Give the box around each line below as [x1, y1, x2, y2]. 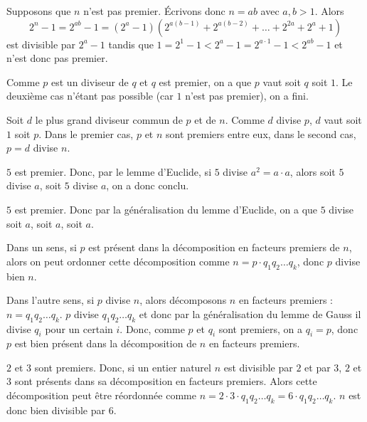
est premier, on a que [159, 74, 252, 89]
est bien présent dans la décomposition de [14, 336, 197, 351]
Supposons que [6, 4, 71, 18]
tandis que [108, 36, 154, 51]
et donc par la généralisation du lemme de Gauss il [139, 306, 361, 321]
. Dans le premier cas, [38, 126, 134, 141]
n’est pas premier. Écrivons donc [83, 4, 225, 18]
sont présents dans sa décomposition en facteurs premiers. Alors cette [14, 374, 317, 389]
